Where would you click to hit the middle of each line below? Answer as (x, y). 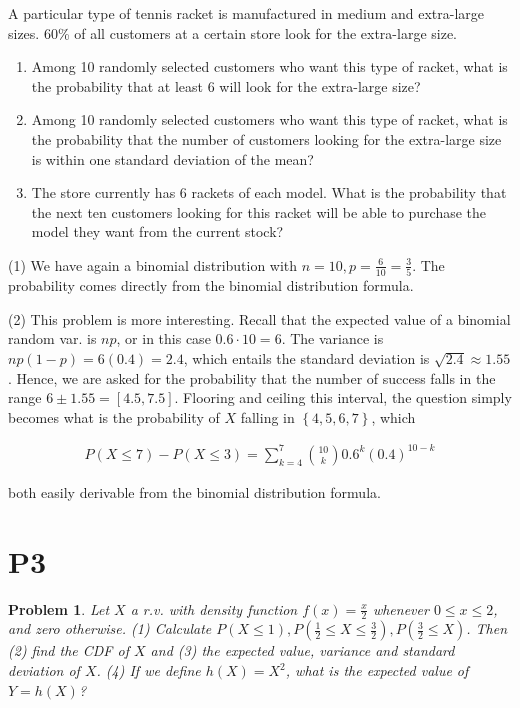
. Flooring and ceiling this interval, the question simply (343, 397)
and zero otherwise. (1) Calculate (110, 628)
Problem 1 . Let (59, 608)
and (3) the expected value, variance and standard (302, 650)
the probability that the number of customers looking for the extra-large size (266, 138)
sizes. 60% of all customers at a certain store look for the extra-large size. (233, 32)
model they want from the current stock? (157, 231)
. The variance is (332, 338)
